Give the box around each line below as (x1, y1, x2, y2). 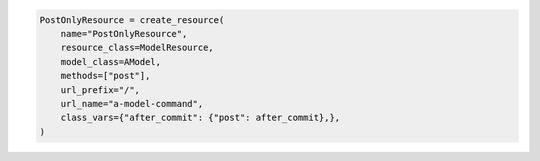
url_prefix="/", (60, 84, 140, 95)
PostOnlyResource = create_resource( (39, 14, 225, 25)
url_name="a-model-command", (60, 98, 204, 109)
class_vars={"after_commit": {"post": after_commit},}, (60, 112, 341, 124)
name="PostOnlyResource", (60, 28, 188, 39)
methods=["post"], (60, 70, 151, 82)
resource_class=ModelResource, (60, 42, 214, 54)
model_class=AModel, (60, 56, 162, 67)
